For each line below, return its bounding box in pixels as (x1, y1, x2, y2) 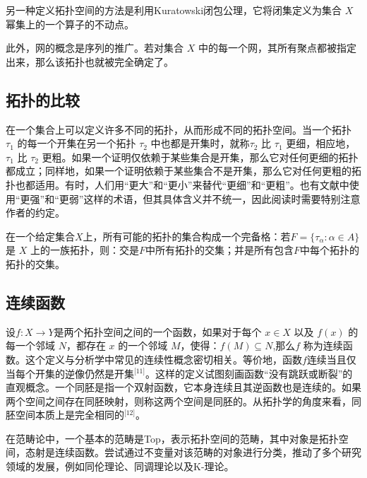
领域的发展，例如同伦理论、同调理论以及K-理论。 (6, 459, 234, 474)
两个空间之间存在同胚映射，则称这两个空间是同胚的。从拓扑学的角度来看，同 (6, 393, 361, 408)
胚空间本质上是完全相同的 (6, 407, 124, 422)
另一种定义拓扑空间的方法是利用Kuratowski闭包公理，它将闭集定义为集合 (6, 3, 342, 17)
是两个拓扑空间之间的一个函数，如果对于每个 (54, 324, 262, 339)
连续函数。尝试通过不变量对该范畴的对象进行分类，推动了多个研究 (54, 445, 361, 460)
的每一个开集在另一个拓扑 (17, 136, 136, 151)
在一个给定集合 (6, 228, 75, 243)
